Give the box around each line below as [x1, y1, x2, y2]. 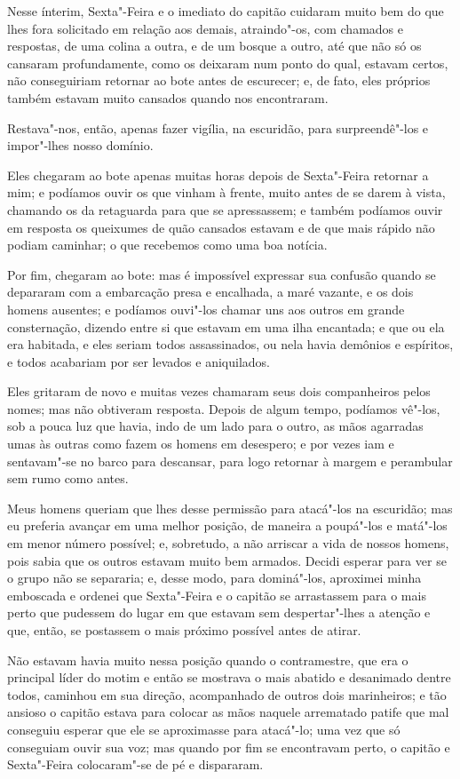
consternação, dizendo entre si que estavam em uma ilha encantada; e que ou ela [7, 317, 445, 336]
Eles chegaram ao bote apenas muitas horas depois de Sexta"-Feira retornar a [7, 165, 429, 184]
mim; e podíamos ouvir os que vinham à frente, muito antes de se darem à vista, [7, 183, 446, 202]
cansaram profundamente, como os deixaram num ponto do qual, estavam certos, [7, 53, 448, 72]
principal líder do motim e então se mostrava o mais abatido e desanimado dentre [7, 668, 451, 687]
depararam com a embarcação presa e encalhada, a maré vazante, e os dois [7, 282, 414, 301]
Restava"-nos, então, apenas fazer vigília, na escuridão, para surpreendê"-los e [7, 118, 429, 137]
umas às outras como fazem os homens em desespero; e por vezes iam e [7, 434, 394, 453]
